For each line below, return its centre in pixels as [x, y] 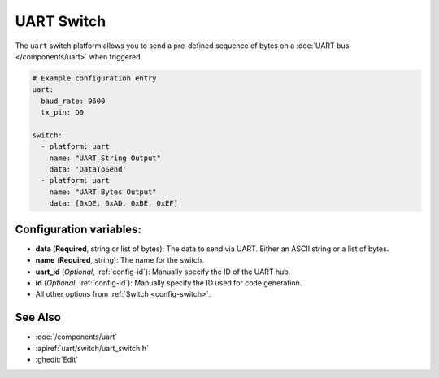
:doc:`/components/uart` [76, 337]
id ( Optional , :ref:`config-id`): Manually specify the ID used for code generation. [169, 282]
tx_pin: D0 [63, 113]
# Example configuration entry [95, 78]
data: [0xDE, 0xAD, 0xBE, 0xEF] [114, 204]
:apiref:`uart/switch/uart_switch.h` [92, 348]
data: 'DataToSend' [88, 169]
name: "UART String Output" [105, 158]
